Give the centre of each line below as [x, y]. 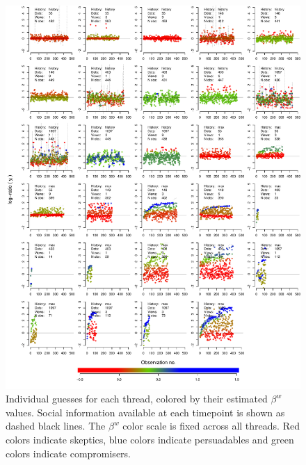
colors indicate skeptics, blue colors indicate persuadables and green [150, 440]
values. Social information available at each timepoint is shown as [145, 412]
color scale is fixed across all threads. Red [211, 426]
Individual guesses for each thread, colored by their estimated [137, 399]
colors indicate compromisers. [68, 453]
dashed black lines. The [56, 426]
